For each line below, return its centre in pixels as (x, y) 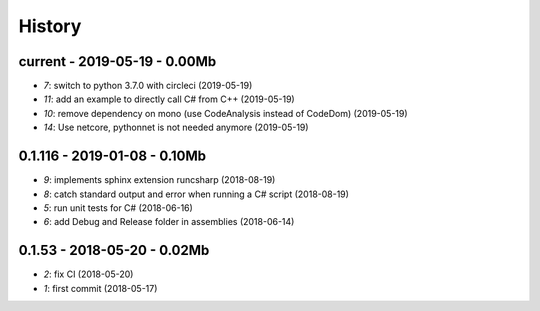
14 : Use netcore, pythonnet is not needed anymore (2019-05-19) (176, 127)
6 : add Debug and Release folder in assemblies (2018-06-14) (169, 222)
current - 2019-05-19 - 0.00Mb (117, 61)
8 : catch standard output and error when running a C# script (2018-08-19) (196, 194)
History (50, 26)
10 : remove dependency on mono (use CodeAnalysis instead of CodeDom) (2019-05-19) (226, 113)
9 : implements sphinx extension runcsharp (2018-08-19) (159, 180)
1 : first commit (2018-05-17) (100, 288)
